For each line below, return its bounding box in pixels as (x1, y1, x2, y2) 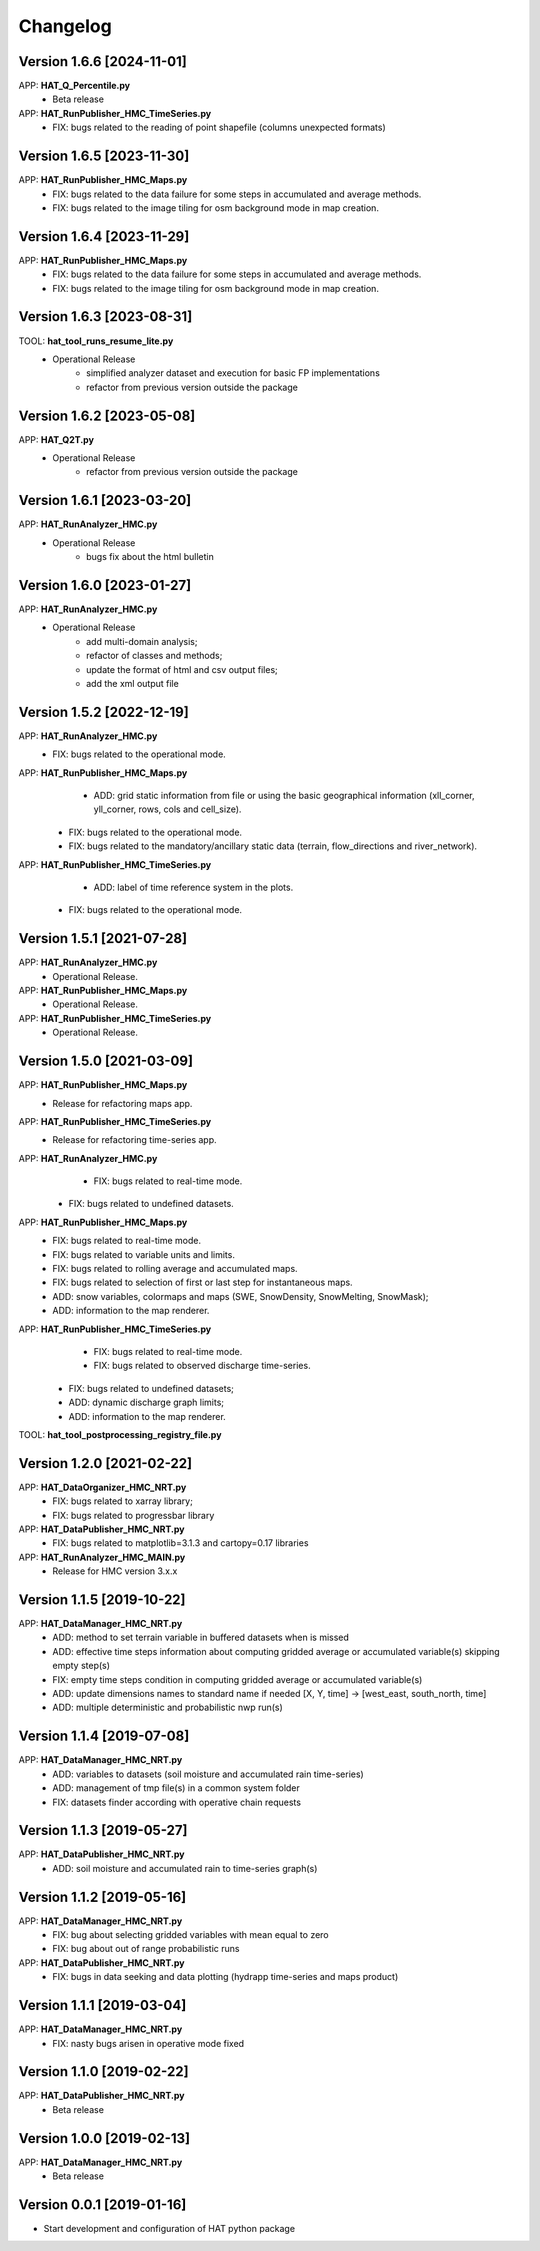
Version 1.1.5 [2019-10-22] (18, 1591, 186, 1608)
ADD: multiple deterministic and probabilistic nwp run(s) (52, 1701, 284, 1714)
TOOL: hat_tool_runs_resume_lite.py (18, 335, 174, 347)
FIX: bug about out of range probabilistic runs (52, 1943, 240, 1955)
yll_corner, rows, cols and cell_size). (93, 803, 242, 815)
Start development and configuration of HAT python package (43, 2223, 295, 2235)
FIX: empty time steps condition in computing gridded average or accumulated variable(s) (52, 1673, 423, 1685)
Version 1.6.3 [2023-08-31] (18, 308, 193, 325)
